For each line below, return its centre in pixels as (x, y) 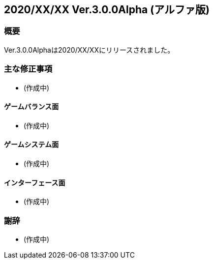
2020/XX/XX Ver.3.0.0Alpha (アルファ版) (107, 10)
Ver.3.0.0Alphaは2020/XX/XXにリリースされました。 (89, 50)
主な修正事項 (28, 69)
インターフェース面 (35, 182)
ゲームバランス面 (31, 107)
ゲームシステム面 (31, 145)
